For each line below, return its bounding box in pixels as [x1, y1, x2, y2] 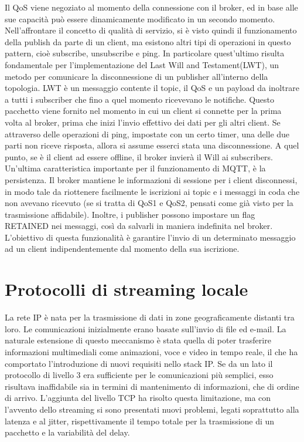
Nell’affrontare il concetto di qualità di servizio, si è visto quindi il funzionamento [5, 24, 297, 36]
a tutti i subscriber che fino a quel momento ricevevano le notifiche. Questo [5, 93, 274, 105]
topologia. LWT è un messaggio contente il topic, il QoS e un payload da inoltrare [5, 82, 299, 94]
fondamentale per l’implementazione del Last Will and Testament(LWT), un [5, 58, 279, 70]
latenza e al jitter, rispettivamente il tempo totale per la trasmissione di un [5, 414, 275, 427]
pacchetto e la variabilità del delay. [5, 426, 130, 438]
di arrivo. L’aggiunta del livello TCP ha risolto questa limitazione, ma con [5, 392, 271, 404]
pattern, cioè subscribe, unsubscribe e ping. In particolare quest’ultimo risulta [5, 47, 285, 59]
